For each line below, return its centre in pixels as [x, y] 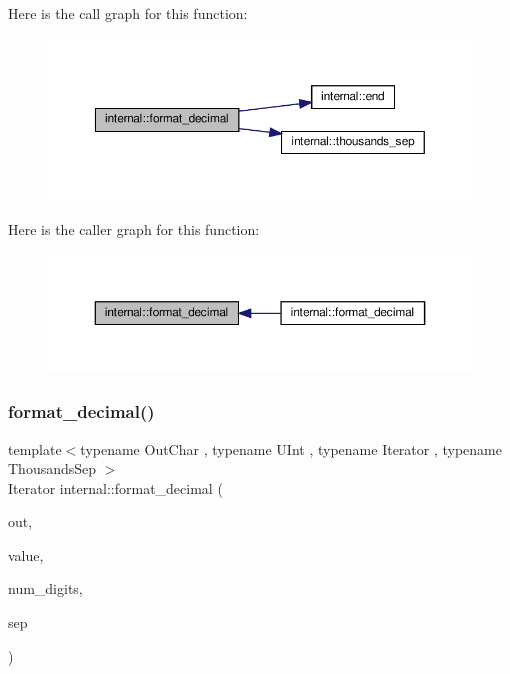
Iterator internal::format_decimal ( [115, 487]
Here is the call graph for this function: [128, 13]
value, [26, 554]
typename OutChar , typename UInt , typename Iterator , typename [291, 448]
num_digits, [45, 588]
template [35, 448]
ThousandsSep [52, 468]
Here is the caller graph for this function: [134, 229]
